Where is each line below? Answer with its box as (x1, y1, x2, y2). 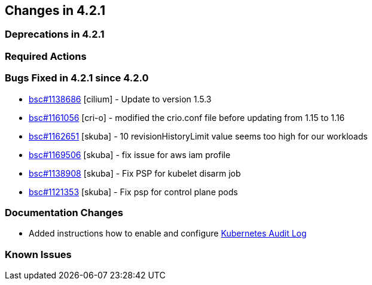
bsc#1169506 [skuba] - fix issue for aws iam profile (29, 149, 231, 160)
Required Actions (5, 50, 87, 62)
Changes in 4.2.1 (5, 3, 106, 18)
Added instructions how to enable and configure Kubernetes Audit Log (29, 228, 307, 239)
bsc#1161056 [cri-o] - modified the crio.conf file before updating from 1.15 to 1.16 (29, 112, 345, 123)
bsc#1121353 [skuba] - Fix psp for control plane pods (29, 186, 238, 197)
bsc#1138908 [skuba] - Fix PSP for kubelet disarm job (29, 168, 241, 178)
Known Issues (5, 248, 72, 260)
